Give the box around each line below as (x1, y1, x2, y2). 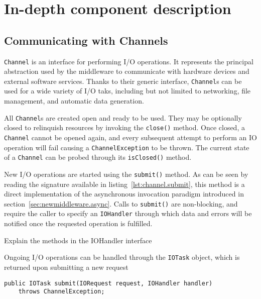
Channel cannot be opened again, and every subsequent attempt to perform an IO (4, 132, 257, 142)
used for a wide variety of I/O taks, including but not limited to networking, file (4, 85, 251, 96)
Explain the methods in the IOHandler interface (4, 235, 152, 245)
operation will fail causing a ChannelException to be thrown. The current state (4, 142, 249, 152)
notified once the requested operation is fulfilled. (4, 218, 153, 229)
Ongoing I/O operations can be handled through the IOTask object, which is (4, 252, 240, 262)
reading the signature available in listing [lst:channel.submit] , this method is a (4, 178, 245, 189)
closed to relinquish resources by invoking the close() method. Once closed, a (4, 122, 245, 133)
